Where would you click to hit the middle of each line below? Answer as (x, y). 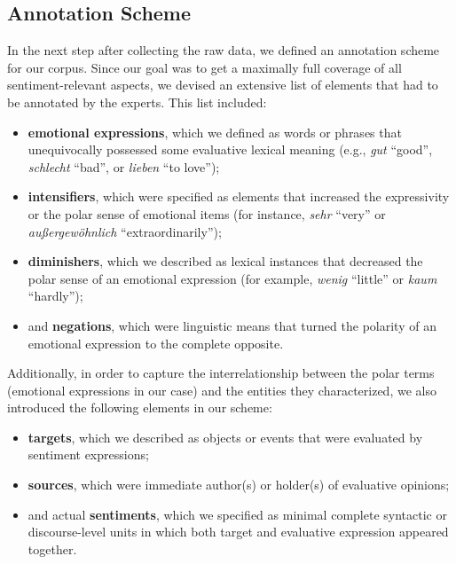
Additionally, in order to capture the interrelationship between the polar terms (221, 373)
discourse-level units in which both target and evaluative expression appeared (238, 532)
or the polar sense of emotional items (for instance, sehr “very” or (207, 213)
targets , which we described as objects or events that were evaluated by (225, 437)
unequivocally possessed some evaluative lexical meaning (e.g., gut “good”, (230, 149)
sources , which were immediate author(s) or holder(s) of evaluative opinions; (239, 485)
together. (52, 548)
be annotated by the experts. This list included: (137, 102)
